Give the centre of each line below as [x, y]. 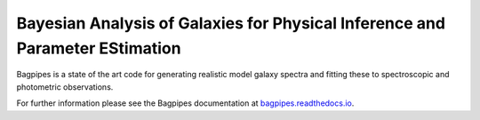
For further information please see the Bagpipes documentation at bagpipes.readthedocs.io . [185, 103]
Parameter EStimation [99, 48]
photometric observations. [65, 87]
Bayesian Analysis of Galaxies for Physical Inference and [231, 23]
